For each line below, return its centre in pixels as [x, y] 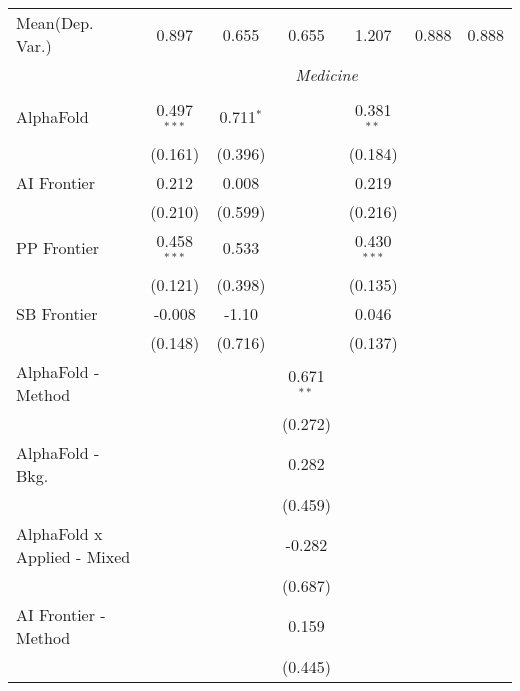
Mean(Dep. [55, 22]
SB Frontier [57, 313]
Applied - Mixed [73, 556]
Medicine [326, 74]
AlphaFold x [59, 533]
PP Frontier [58, 248]
